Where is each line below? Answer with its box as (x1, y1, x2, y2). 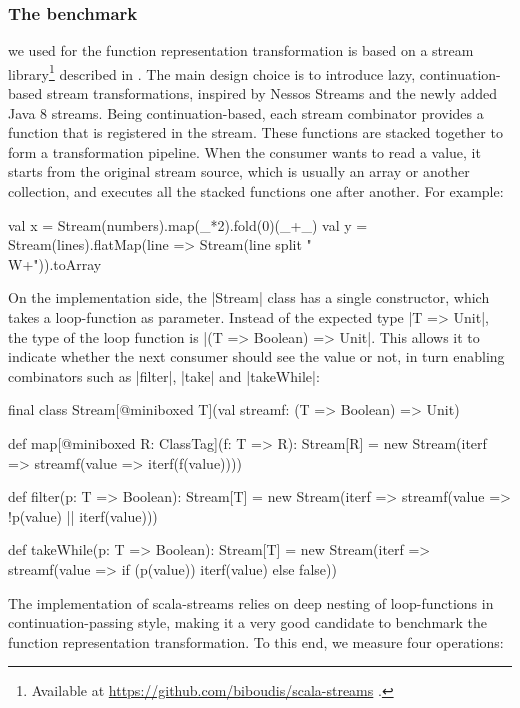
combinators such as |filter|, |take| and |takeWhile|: (8, 365, 320, 386)
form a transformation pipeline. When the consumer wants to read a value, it (8, 141, 481, 162)
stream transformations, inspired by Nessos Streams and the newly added (46, 83, 497, 104)
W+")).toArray (8, 253, 102, 274)
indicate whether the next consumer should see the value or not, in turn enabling (8, 346, 505, 367)
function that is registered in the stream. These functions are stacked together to (8, 122, 503, 143)
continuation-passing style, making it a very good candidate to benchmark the (8, 612, 488, 633)
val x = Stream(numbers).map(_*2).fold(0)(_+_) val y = (8, 214, 368, 235)
